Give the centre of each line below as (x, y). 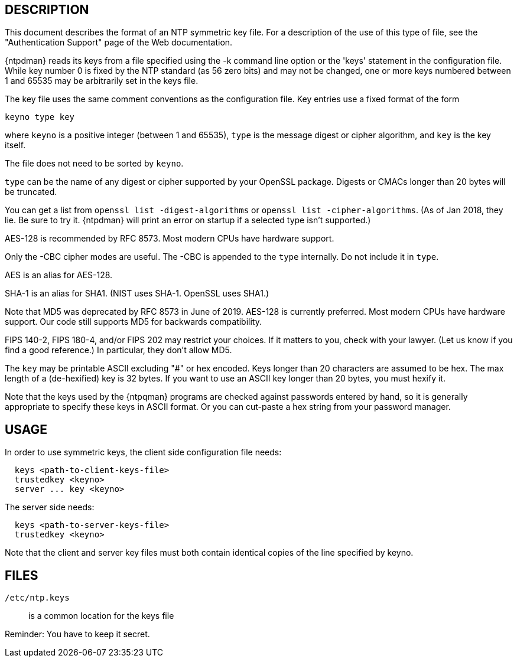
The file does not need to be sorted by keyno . (94, 164)
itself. (15, 145)
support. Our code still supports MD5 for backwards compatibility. (134, 322)
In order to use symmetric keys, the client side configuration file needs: (143, 452)
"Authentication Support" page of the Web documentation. (119, 43)
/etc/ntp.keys (37, 598)
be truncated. (31, 192)
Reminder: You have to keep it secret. (77, 634)
